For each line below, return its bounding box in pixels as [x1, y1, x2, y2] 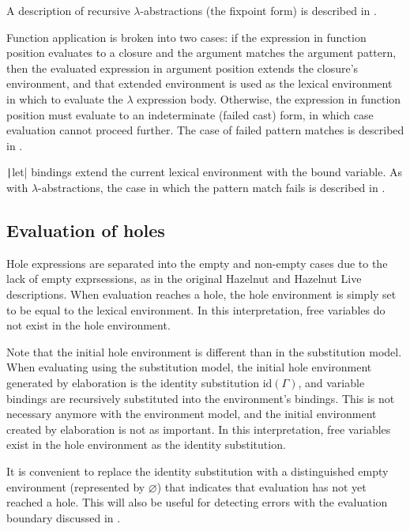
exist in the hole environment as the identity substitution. [6, 436, 286, 453]
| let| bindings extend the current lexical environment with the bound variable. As [6, 164, 403, 180]
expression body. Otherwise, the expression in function [137, 90, 401, 107]
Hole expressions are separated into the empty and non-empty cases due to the [6, 254, 388, 271]
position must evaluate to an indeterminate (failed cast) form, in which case [6, 106, 374, 122]
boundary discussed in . [6, 509, 121, 525]
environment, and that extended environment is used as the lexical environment [6, 75, 393, 92]
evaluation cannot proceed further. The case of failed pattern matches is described [6, 122, 404, 138]
